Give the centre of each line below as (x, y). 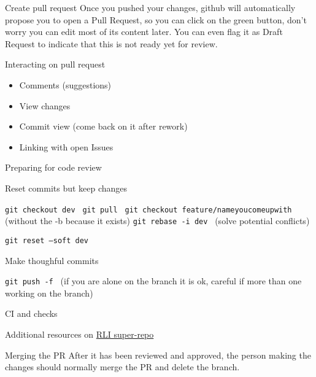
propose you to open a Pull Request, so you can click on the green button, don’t (156, 19)
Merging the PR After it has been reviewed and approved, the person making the (158, 355)
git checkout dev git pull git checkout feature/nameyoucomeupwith (148, 210)
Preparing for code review (53, 167)
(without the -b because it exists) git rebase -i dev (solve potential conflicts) (157, 221)
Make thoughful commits (52, 260)
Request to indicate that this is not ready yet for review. (111, 43)
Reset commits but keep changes (66, 188)
